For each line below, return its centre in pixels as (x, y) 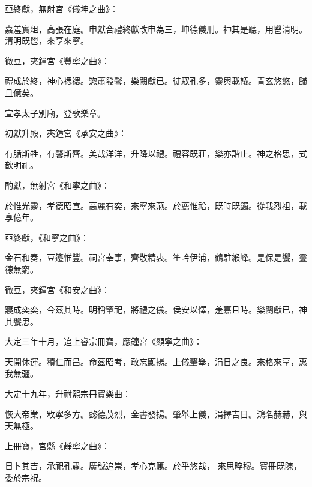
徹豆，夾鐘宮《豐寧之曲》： (57, 60)
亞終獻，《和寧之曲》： (47, 237)
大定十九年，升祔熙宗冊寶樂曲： (68, 394)
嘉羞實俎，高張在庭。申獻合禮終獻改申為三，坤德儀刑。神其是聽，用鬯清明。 (156, 29)
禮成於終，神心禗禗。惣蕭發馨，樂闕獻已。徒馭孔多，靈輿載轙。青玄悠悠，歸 (156, 81)
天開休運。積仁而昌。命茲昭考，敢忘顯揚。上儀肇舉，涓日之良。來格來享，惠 (156, 361)
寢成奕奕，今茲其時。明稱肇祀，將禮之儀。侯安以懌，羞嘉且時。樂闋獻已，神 (156, 310)
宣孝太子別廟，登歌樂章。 (55, 113)
